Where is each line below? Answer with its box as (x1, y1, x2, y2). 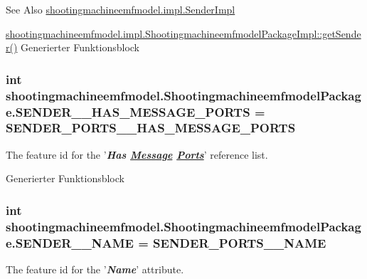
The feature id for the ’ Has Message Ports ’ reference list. (6, 147, 268, 162)
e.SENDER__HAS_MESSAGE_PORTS (6, 102, 250, 120)
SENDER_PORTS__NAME (153, 233, 326, 251)
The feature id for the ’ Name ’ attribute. (6, 262, 184, 277)
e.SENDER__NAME (6, 233, 134, 251)
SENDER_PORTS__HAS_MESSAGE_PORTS (6, 119, 296, 137)
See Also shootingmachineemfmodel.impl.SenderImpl (6, 2, 235, 16)
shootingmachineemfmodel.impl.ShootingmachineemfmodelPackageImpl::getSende (6, 26, 361, 41)
